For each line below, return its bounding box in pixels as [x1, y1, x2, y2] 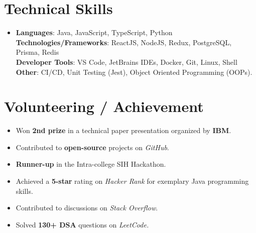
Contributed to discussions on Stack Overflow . [16, 202, 158, 213]
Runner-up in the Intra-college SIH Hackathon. [16, 159, 166, 169]
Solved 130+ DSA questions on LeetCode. [16, 219, 149, 229]
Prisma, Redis [16, 47, 59, 57]
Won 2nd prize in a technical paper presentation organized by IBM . [16, 125, 231, 136]
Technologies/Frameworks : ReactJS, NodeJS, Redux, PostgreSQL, [16, 37, 232, 47]
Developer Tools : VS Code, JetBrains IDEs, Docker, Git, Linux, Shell [16, 56, 237, 67]
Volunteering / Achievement [4, 96, 204, 117]
